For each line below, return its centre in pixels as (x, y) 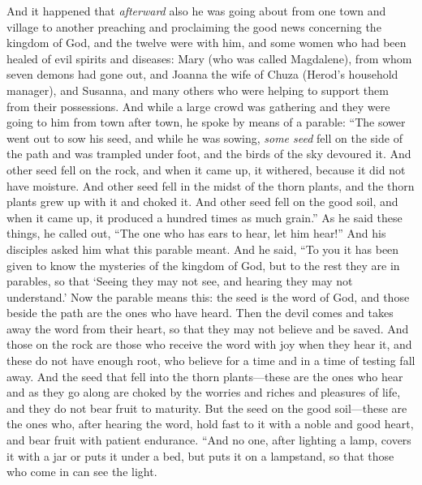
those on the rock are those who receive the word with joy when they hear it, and (209, 344)
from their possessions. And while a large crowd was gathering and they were (198, 106)
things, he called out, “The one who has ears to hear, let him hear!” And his (196, 233)
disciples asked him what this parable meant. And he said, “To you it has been (203, 249)
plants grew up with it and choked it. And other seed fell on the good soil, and (202, 202)
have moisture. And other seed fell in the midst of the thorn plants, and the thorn (211, 185)
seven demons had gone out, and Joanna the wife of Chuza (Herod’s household (202, 74)
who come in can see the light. (82, 472)
